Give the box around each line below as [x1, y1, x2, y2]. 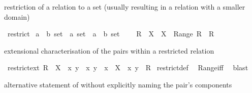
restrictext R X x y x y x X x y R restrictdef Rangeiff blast [7, 62, 248, 73]
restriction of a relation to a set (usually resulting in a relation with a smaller [4, 2, 245, 12]
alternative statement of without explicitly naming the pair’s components [4, 79, 232, 89]
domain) [4, 11, 30, 22]
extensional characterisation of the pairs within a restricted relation [4, 45, 214, 56]
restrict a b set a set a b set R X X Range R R [7, 28, 214, 39]
